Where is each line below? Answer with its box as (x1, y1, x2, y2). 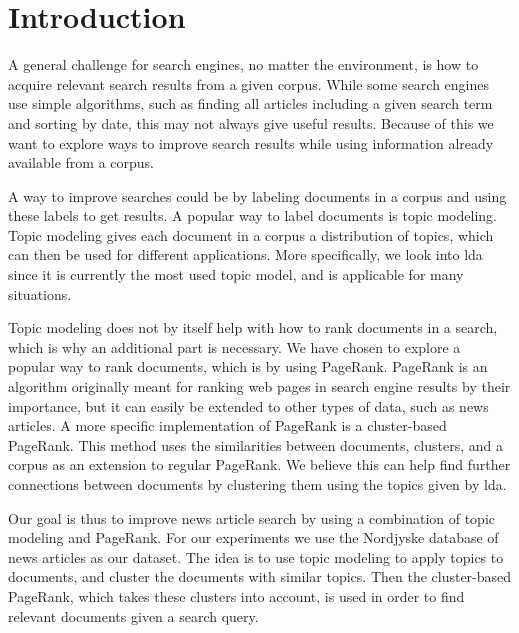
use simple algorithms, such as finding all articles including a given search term (8, 93, 493, 114)
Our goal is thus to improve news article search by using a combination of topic (8, 507, 496, 528)
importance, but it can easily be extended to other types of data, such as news (8, 395, 489, 416)
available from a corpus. (8, 152, 154, 173)
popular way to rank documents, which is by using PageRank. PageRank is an (8, 356, 488, 377)
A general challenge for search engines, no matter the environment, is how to (8, 54, 479, 75)
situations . (8, 283, 72, 304)
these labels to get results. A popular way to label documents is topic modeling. (8, 205, 497, 226)
